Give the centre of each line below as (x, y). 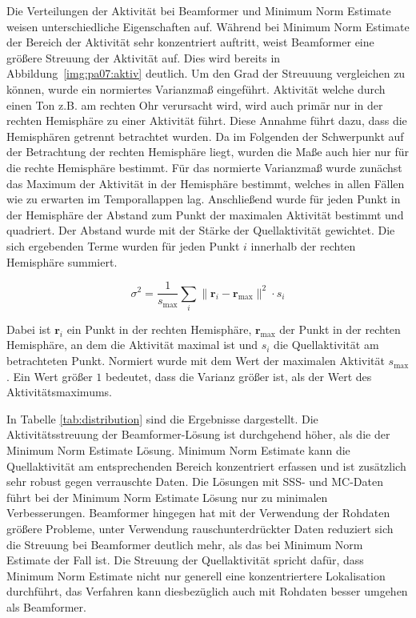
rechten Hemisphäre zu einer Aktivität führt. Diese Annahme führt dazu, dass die (207, 120)
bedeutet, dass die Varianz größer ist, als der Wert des (238, 376)
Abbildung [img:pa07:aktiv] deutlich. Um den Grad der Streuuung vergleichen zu (206, 73)
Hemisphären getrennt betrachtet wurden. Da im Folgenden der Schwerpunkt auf (205, 136)
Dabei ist (29, 329)
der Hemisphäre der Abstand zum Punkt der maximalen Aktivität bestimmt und (205, 214)
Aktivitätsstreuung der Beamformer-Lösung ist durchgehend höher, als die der (198, 434)
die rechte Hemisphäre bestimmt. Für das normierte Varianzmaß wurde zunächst (204, 167)
